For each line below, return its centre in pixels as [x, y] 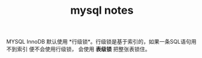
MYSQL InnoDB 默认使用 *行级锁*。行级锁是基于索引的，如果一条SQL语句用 [102, 42]
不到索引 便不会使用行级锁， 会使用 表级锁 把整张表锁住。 [78, 49]
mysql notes [102, 10]
